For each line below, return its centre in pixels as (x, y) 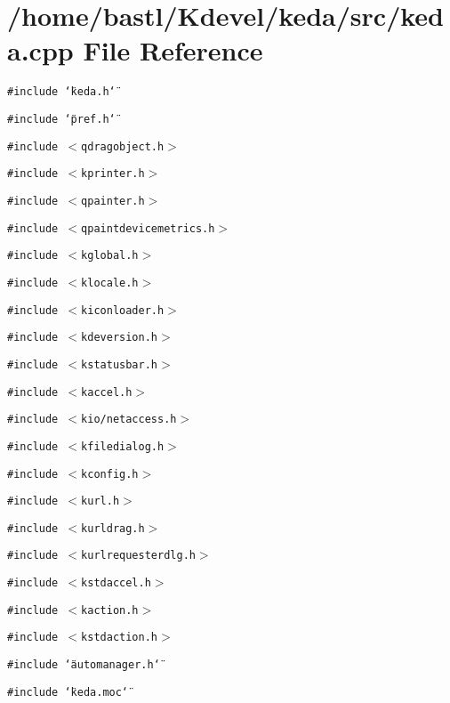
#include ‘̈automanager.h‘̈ (84, 665)
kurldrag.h (113, 528)
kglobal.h (110, 256)
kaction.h (110, 610)
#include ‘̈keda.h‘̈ (61, 92)
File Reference (173, 50)
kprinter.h (113, 174)
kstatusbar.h (119, 364)
